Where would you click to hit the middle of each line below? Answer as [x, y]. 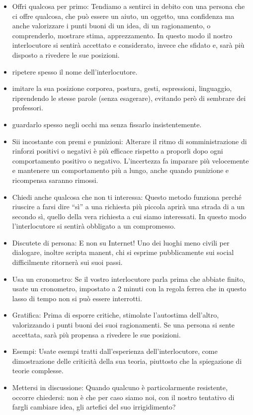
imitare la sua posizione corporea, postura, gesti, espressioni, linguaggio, [122, 88]
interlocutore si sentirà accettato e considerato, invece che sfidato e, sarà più [128, 45]
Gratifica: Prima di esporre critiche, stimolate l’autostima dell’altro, [116, 315]
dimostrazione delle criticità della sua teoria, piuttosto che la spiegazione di [127, 361]
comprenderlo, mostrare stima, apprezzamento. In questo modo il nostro [122, 35]
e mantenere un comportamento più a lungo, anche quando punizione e [121, 170]
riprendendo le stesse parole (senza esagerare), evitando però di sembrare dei [129, 98]
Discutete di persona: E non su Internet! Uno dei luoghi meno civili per [121, 242]
